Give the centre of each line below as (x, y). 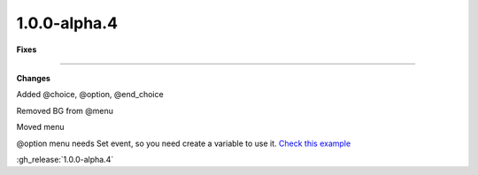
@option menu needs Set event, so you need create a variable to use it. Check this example (184, 143)
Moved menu (41, 127)
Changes (33, 78)
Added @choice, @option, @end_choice (90, 95)
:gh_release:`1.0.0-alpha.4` (65, 159)
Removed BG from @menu (65, 110)
